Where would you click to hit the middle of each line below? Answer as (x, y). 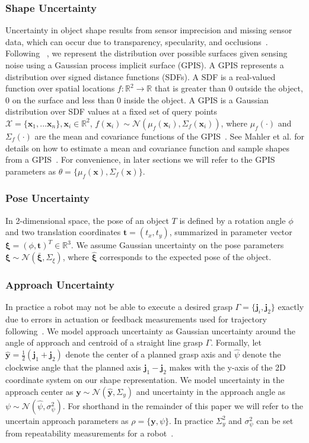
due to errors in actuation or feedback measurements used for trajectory (136, 319)
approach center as (39, 391)
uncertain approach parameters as (67, 420)
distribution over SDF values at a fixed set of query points (112, 111)
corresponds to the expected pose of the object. (185, 257)
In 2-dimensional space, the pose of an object (87, 220)
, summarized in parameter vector (231, 232)
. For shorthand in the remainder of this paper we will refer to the (183, 405)
